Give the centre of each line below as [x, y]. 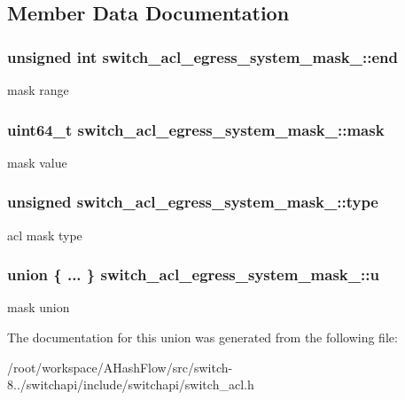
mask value [37, 162]
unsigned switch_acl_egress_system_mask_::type [193, 202]
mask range [38, 90]
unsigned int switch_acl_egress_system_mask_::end [202, 56]
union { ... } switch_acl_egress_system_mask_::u [193, 275]
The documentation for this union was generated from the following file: [202, 337]
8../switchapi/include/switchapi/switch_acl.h [131, 384]
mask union [39, 307]
